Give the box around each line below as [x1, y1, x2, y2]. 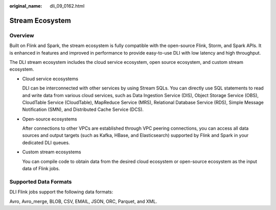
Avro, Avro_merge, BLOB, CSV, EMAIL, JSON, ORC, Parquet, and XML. [9, 198, 157, 204]
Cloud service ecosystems [22, 76, 79, 82]
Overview [9, 32, 34, 39]
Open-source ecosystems [22, 115, 77, 122]
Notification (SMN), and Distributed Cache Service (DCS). [22, 106, 144, 112]
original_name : [9, 3, 42, 9]
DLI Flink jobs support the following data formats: [9, 189, 113, 195]
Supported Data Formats [9, 178, 72, 185]
